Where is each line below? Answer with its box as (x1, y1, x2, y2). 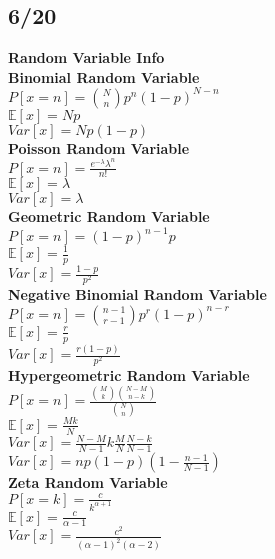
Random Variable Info (8, 47, 165, 68)
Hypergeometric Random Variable (8, 365, 250, 386)
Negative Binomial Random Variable (8, 284, 267, 305)
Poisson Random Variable (8, 137, 190, 158)
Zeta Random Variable (8, 472, 168, 493)
